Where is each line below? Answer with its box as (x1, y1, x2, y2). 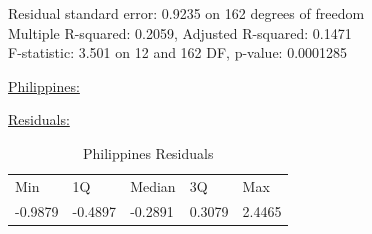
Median (130, 175, 176, 196)
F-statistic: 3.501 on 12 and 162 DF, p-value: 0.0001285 (8, 42, 348, 63)
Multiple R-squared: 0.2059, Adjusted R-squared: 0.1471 (8, 22, 352, 43)
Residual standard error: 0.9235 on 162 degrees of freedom (8, 3, 365, 23)
